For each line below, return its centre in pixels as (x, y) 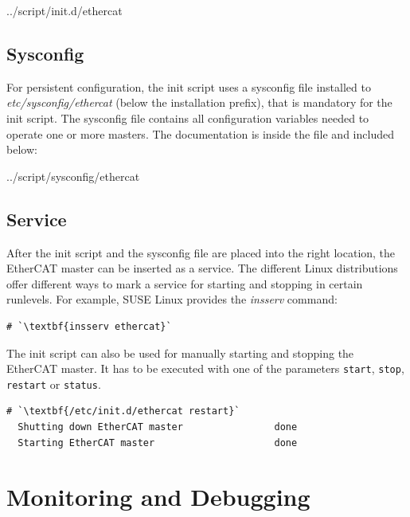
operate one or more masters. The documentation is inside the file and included (200, 133)
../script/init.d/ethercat (64, 10)
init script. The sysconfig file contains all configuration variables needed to (188, 117)
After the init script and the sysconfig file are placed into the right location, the (201, 252)
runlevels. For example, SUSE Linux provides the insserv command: (172, 299)
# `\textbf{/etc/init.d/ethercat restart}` (123, 411)
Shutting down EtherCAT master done (158, 427)
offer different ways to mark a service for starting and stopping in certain (185, 283)
